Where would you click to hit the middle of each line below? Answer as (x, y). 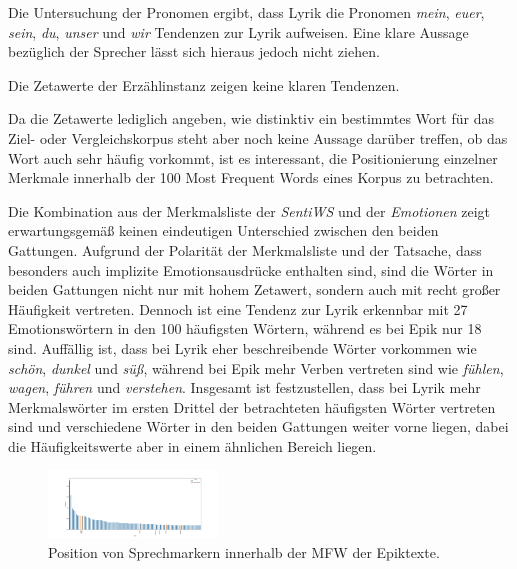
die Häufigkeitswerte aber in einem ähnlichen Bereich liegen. (192, 445)
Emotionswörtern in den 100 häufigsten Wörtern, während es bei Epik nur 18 (245, 328)
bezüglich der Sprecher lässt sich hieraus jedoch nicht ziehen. (194, 51)
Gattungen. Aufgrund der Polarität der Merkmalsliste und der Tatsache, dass (245, 249)
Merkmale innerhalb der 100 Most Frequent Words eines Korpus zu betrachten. (251, 177)
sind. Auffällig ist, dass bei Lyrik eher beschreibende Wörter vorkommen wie (242, 347)
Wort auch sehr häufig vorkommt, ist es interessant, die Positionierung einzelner (253, 157)
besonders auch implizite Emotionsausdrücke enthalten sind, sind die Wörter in (251, 269)
